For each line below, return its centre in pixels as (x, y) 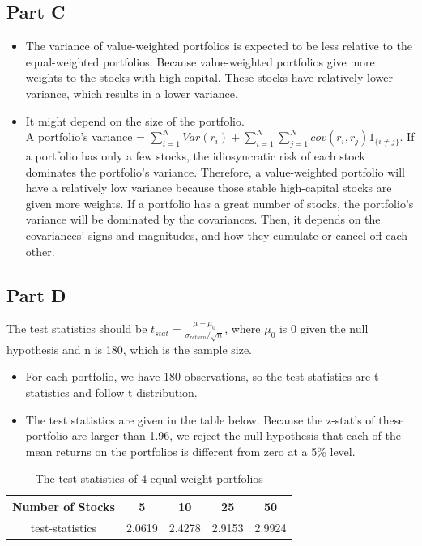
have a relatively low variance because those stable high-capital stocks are (209, 188)
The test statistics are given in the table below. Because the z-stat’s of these (215, 419)
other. (40, 251)
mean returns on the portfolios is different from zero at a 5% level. (190, 451)
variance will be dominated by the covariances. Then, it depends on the (203, 219)
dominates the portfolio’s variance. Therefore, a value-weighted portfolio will (215, 171)
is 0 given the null (324, 328)
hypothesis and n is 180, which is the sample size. (129, 349)
